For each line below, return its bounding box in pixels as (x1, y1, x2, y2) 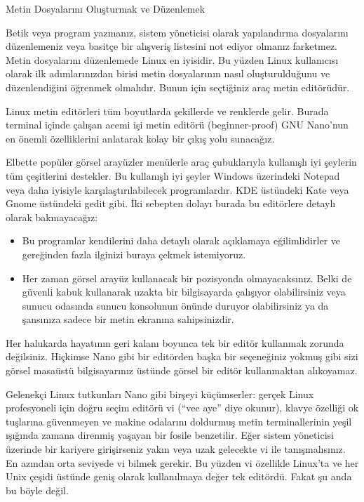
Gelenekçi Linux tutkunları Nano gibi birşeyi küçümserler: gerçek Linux (6, 386, 314, 401)
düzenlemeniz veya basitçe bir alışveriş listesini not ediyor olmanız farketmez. (6, 39, 338, 53)
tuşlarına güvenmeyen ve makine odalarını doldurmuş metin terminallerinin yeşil (6, 414, 352, 428)
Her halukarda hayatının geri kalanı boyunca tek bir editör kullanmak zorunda (6, 335, 344, 350)
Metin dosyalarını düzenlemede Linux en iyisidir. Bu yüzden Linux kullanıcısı (6, 52, 339, 67)
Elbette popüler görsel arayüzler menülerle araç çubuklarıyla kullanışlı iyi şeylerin (6, 154, 357, 169)
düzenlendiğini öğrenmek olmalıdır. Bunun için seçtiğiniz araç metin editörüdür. (6, 79, 350, 94)
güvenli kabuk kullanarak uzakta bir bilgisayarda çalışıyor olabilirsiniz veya (22, 284, 346, 299)
